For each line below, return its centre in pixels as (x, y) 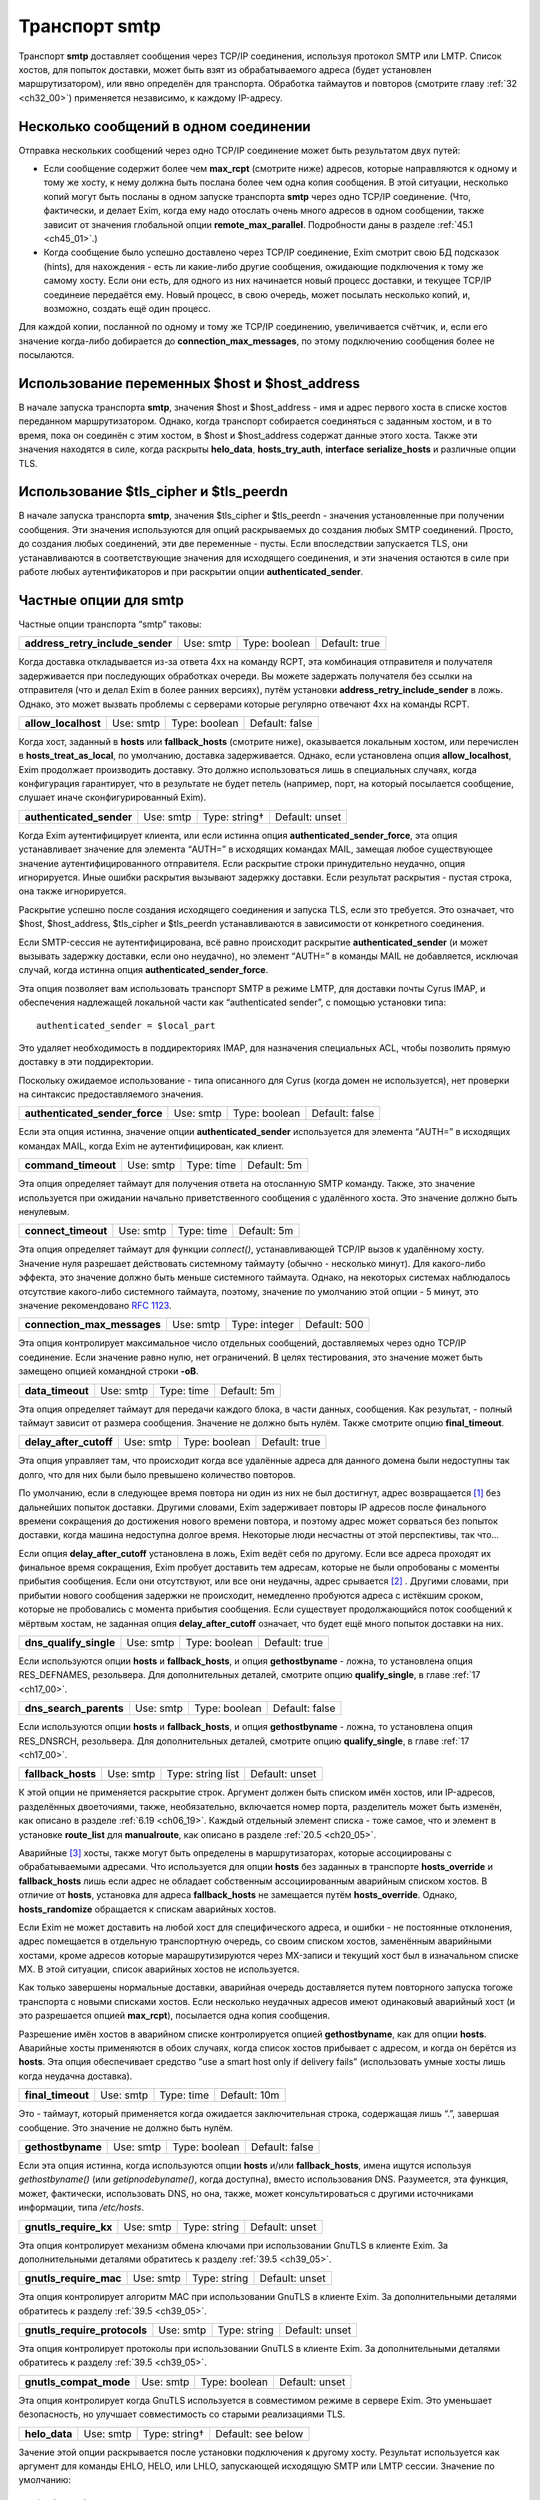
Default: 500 (334, 1325)
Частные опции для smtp (101, 600)
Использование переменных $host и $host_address (189, 383)
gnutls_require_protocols (86, 2330)
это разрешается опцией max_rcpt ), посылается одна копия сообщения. (174, 2016)
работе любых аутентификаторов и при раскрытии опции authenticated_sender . (191, 572)
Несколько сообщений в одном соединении (164, 126)
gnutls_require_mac (73, 2278)
